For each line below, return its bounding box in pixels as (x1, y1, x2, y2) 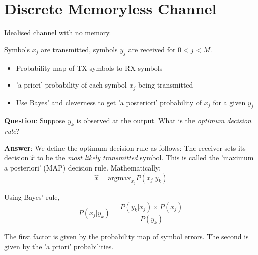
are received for (128, 44, 176, 54)
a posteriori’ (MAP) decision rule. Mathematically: (4, 162, 161, 173)
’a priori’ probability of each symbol (16, 79, 127, 90)
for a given (213, 97, 246, 107)
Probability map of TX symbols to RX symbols (16, 62, 163, 73)
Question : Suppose (4, 115, 66, 126)
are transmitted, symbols (41, 44, 118, 54)
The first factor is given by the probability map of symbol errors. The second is (4, 231, 249, 242)
